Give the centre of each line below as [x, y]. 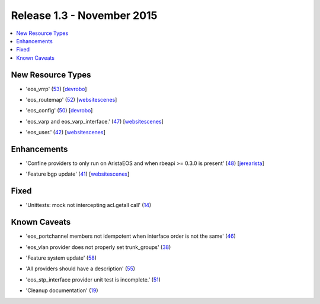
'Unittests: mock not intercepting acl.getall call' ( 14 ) [89, 205]
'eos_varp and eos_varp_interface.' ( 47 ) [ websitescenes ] [95, 121]
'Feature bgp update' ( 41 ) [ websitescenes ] [78, 174]
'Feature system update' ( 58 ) [61, 258]
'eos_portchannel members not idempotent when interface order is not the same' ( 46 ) [131, 236]
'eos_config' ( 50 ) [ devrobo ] [59, 111]
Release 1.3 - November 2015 [84, 15]
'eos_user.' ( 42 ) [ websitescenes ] [66, 132]
